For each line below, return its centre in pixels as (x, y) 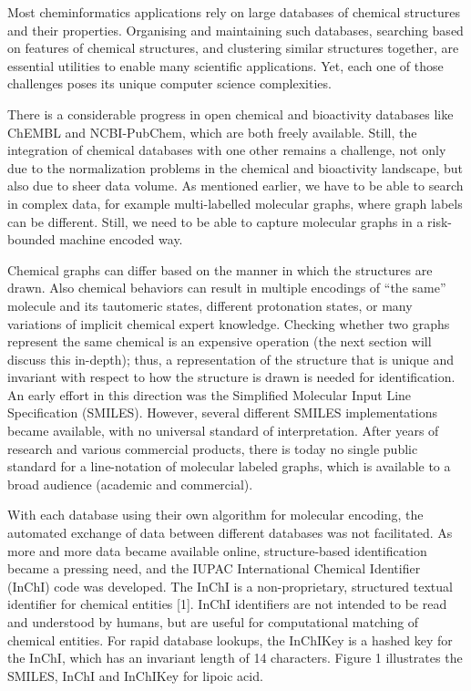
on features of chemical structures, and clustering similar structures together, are (233, 48)
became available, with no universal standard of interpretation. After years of (223, 431)
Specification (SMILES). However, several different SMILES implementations (223, 413)
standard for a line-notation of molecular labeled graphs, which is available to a (229, 466)
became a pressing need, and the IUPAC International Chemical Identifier (214, 568)
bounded (31, 239)
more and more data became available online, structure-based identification (217, 550)
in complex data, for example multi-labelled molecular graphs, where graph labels (235, 203)
